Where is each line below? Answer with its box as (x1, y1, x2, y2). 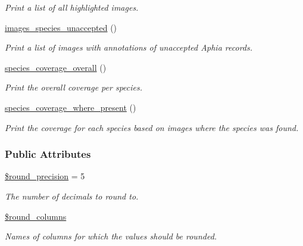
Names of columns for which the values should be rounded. (5, 230, 217, 242)
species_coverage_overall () (5, 61, 107, 73)
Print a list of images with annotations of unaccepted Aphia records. (5, 41, 253, 54)
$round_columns (5, 210, 67, 222)
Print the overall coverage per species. (5, 81, 143, 94)
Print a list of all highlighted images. (5, 1, 139, 13)
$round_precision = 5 (5, 170, 85, 182)
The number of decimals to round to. (5, 189, 139, 202)
